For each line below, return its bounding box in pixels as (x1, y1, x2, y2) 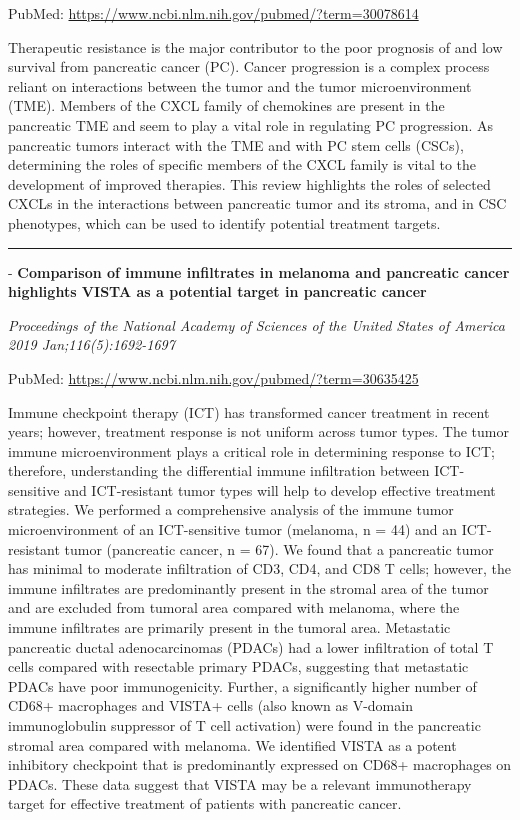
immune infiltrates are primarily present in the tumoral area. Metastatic (8, 617, 451, 638)
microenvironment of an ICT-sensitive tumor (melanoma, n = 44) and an (8, 519, 458, 540)
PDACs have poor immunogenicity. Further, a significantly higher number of (8, 675, 477, 696)
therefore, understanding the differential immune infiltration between (8, 460, 430, 481)
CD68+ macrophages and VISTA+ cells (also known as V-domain (8, 695, 413, 716)
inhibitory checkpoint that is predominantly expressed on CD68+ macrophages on (8, 754, 512, 775)
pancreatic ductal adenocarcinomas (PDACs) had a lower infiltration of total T (8, 636, 494, 657)
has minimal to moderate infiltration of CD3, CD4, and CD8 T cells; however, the (8, 558, 511, 579)
